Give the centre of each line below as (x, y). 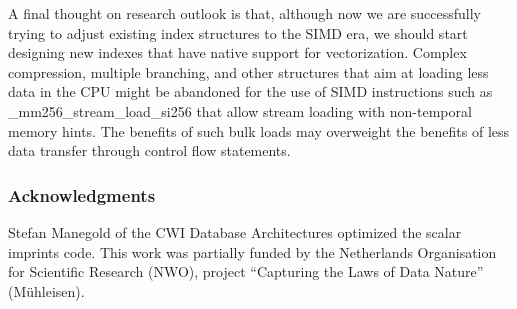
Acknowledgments (82, 194)
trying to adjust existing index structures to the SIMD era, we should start (238, 32)
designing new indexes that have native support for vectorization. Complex (237, 52)
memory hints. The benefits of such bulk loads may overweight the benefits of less (259, 130)
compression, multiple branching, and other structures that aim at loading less (248, 71)
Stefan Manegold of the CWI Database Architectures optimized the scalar (235, 231)
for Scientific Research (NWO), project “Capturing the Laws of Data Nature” (246, 271)
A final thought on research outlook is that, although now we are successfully (245, 13)
